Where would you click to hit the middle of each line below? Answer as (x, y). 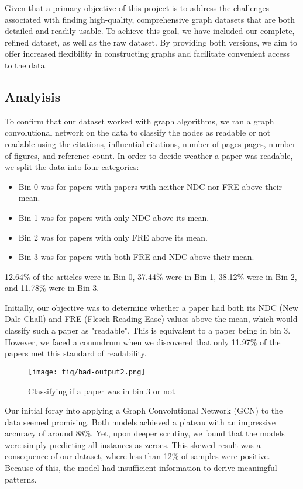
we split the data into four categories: (72, 167)
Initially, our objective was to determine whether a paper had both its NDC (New (151, 307)
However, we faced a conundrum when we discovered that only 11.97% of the (143, 341)
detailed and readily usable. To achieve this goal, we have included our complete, (150, 31)
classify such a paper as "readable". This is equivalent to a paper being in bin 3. (148, 330)
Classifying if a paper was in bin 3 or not (102, 391)
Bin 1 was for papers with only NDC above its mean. (114, 217)
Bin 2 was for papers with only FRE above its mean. (113, 237)
